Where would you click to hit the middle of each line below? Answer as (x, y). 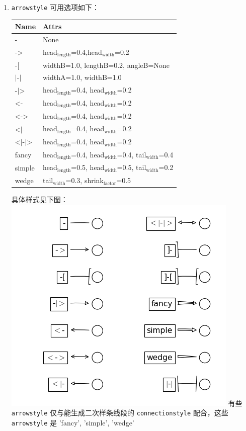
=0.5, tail (132, 167)
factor (110, 183)
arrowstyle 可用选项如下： (55, 7)
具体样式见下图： (39, 199)
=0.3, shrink (85, 180)
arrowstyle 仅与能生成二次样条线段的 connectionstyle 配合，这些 (120, 413)
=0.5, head (88, 167)
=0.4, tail (132, 154)
